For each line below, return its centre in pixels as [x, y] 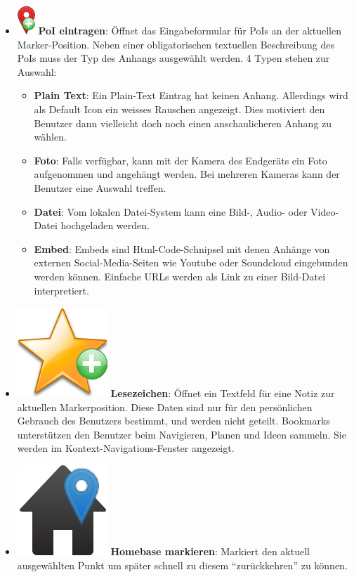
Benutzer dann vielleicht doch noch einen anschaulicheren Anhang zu [183, 123]
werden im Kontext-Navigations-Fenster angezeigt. [126, 448]
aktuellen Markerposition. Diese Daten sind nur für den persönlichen [165, 407]
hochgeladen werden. [105, 225]
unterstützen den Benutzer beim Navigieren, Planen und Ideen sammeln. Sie [182, 434]
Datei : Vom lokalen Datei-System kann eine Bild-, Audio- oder [171, 211]
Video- [325, 211]
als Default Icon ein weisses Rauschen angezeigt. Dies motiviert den [179, 109]
